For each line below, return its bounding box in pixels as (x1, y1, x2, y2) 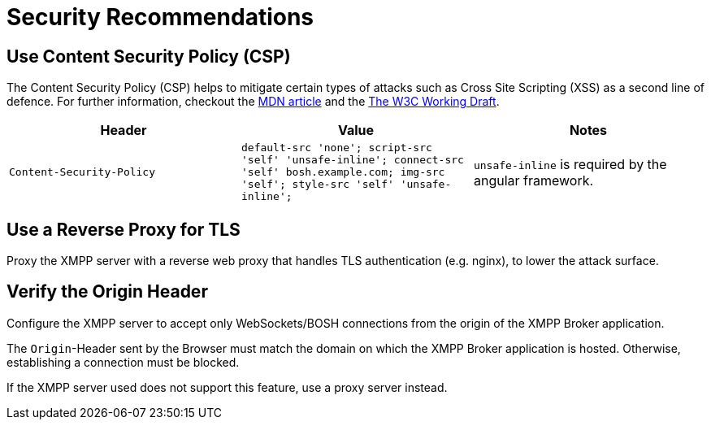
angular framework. (473, 172, 594, 189)
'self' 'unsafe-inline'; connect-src (241, 154, 464, 167)
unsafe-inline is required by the (473, 155, 667, 172)
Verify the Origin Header (7, 281, 208, 302)
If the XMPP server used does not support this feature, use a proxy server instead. (7, 380, 448, 394)
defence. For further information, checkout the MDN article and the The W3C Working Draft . (7, 94, 500, 109)
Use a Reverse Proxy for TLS (7, 219, 241, 240)
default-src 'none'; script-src (241, 141, 432, 154)
